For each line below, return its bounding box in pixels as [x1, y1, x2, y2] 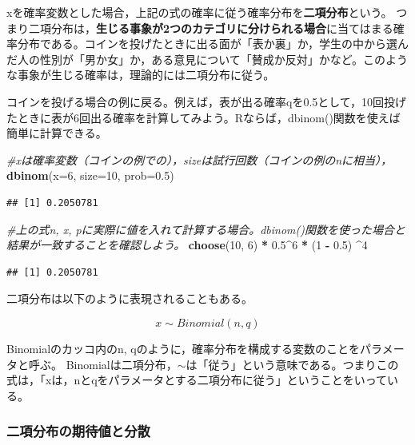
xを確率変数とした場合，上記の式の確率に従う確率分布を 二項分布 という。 [6, 4, 393, 20]
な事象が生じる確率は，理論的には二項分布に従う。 [6, 66, 275, 83]
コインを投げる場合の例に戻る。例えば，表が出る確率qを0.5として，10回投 [6, 93, 395, 109]
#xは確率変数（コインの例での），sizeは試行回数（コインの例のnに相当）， [6, 151, 393, 168]
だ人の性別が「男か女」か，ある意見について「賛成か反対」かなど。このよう [6, 50, 409, 67]
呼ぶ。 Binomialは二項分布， [28, 356, 178, 372]
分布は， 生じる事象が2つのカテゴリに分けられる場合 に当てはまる [50, 19, 393, 36]
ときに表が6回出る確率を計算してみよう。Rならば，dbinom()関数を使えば [17, 109, 401, 125]
